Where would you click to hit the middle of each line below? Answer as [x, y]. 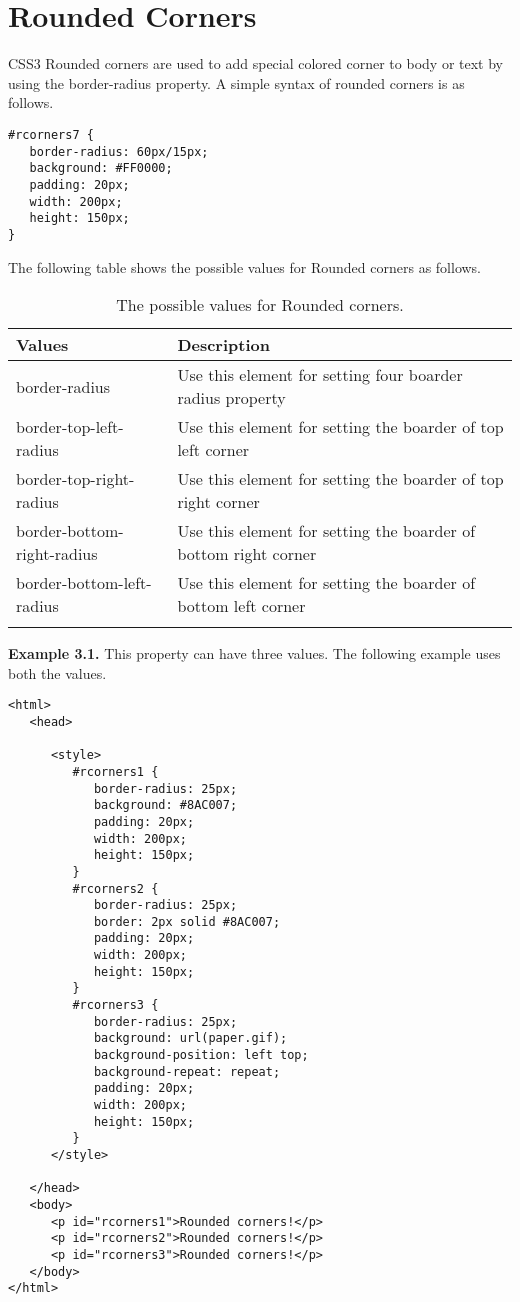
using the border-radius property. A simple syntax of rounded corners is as [236, 82]
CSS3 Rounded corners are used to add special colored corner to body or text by [255, 63]
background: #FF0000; [101, 168]
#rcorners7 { [51, 134]
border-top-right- [75, 479]
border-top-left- [70, 427]
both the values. [57, 672]
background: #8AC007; [165, 805]
